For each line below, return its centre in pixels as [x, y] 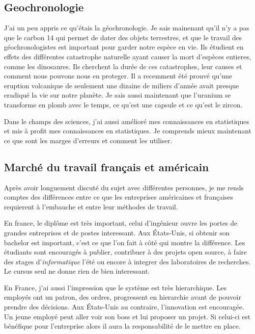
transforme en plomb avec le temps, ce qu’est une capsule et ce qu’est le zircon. [123, 104]
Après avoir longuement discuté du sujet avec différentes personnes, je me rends [124, 187]
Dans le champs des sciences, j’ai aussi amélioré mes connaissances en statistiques [127, 121]
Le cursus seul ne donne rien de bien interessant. [77, 271]
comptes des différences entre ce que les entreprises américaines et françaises [119, 197]
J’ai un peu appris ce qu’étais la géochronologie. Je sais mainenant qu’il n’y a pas [127, 28]
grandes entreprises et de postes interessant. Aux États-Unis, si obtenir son [117, 232]
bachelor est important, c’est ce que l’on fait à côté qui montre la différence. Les [125, 242]
